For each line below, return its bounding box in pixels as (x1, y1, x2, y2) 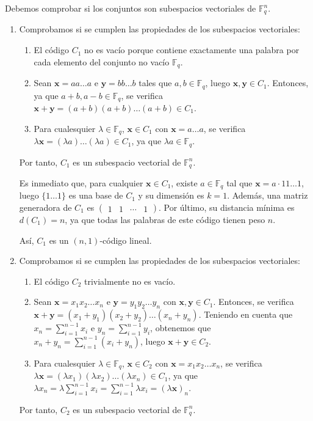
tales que (139, 76, 172, 89)
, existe (171, 176, 198, 189)
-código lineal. (99, 233, 152, 246)
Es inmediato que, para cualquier (19, 176, 143, 189)
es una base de (68, 189, 123, 202)
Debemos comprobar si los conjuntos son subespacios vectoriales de (5, 2, 256, 14)
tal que (226, 176, 253, 189)
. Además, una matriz (227, 189, 308, 202)
